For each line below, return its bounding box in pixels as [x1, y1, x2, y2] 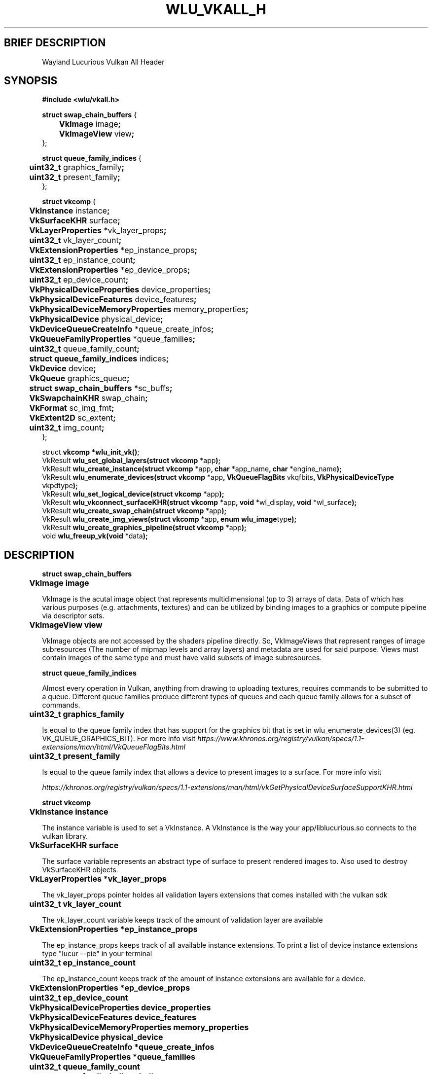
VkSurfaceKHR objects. [42, 865, 118, 874]
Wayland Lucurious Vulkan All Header [42, 57, 165, 66]
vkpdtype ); [42, 481, 78, 490]
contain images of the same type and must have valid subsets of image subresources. [42, 653, 322, 662]
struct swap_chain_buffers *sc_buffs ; [29, 383, 173, 394]
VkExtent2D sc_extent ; [29, 413, 116, 423]
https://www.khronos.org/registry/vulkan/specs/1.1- [197, 734, 364, 743]
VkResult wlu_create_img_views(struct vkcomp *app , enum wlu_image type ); [42, 515, 297, 524]
